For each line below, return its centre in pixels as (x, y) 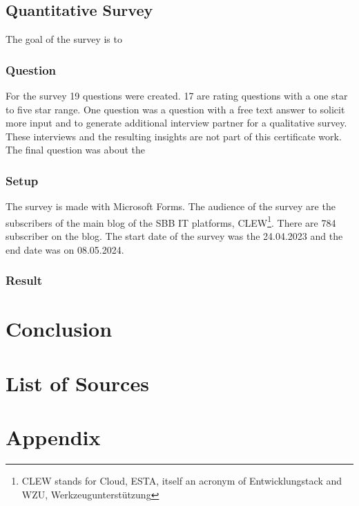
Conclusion (59, 329)
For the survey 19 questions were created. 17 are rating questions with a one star (177, 96)
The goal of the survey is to (64, 39)
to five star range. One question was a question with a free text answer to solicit (175, 109)
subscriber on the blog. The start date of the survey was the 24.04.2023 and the (174, 236)
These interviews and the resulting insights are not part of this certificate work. (174, 136)
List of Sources (77, 383)
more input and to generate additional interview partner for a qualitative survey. (176, 123)
